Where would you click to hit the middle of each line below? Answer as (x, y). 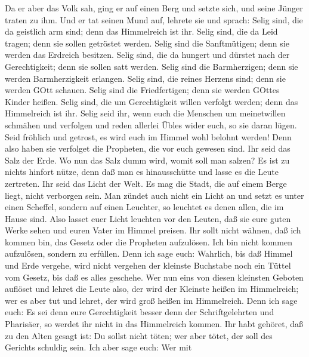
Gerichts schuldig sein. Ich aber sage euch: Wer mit (98, 347)
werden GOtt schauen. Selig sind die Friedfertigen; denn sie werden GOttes (142, 90)
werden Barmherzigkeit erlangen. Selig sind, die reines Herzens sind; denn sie (145, 78)
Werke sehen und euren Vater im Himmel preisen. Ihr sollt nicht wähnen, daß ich (153, 230)
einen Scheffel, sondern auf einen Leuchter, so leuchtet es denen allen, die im (144, 207)
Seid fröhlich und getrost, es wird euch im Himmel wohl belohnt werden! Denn (148, 136)
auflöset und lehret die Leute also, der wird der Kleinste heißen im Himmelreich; (152, 289)
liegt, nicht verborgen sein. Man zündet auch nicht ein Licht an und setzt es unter (154, 195)
